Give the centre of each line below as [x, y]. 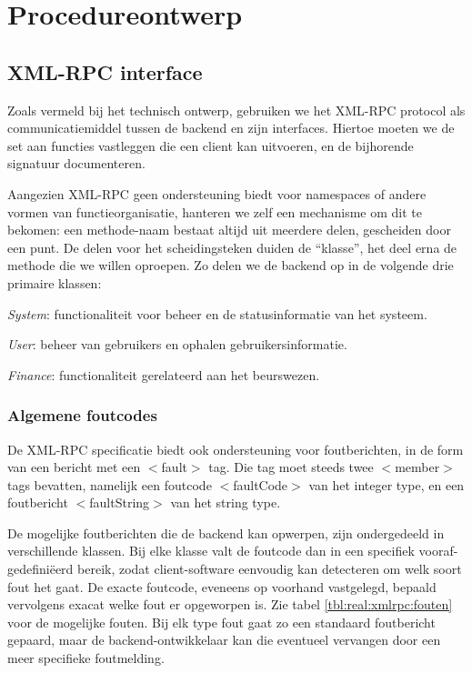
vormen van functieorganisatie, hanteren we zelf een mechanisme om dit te [215, 211]
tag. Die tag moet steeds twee [291, 467]
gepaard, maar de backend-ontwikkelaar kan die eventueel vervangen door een [224, 640]
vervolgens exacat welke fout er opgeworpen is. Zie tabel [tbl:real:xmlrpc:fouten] [230, 604]
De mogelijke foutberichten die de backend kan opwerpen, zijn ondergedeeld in [226, 532]
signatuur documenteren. [76, 163]
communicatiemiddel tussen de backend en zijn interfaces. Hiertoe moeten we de [231, 128]
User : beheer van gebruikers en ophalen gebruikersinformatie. [177, 344]
